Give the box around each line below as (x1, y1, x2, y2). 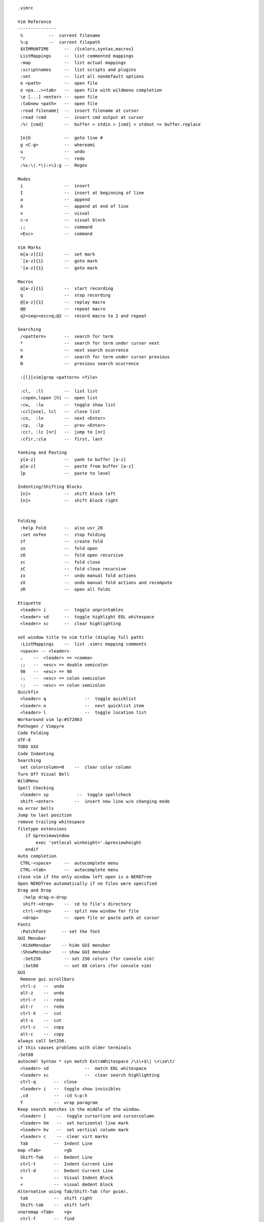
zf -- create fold (20, 539, 103, 545)
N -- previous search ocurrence (20, 361, 139, 367)
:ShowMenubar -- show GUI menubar (20, 949, 111, 955)
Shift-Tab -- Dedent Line (20, 1154, 93, 1160)
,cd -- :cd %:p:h (20, 1093, 88, 1098)
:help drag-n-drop (22, 895, 67, 900)
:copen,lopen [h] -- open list (20, 395, 98, 401)
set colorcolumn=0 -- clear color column (20, 764, 132, 770)
